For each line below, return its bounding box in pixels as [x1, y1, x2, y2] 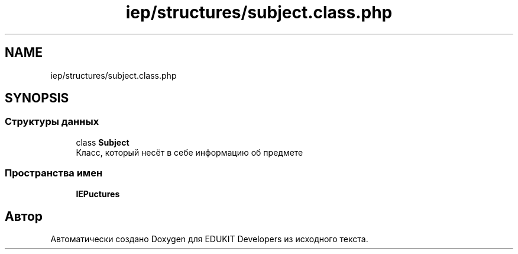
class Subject [76, 137, 129, 147]
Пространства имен [5, 167, 103, 179]
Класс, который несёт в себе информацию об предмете [76, 147, 303, 157]
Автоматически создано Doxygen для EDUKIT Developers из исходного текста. [50, 234, 368, 245]
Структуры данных [5, 115, 99, 128]
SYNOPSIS [5, 91, 69, 106]
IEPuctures [76, 188, 120, 199]
